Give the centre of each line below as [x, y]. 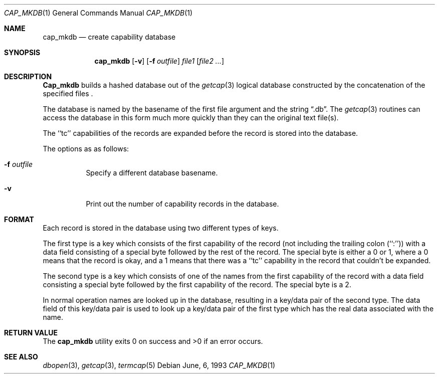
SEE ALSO [21, 357]
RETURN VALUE [31, 333]
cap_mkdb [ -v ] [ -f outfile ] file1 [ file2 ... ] [159, 61]
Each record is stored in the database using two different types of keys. [161, 228]
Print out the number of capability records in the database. [182, 204]
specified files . [68, 93]
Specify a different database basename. [152, 173]
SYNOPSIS [22, 52]
